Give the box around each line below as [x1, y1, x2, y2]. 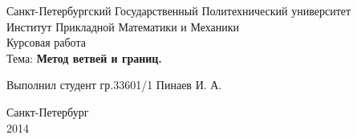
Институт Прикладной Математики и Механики [6, 18, 240, 35]
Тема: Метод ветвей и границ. [6, 49, 162, 66]
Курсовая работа [6, 34, 86, 51]
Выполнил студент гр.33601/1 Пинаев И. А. [6, 76, 222, 93]
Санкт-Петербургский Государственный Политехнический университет [6, 2, 351, 18]
